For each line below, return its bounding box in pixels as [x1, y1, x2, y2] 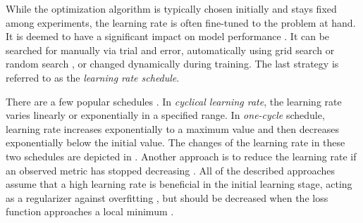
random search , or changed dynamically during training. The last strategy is [6, 56, 339, 71]
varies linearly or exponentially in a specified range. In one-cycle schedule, [6, 108, 325, 122]
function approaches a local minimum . [6, 204, 174, 219]
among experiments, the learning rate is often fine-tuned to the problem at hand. [6, 15, 356, 30]
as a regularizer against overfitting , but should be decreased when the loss [6, 190, 328, 205]
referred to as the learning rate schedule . [6, 70, 180, 84]
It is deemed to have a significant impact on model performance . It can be [6, 29, 330, 44]
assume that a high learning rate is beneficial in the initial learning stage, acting [6, 177, 352, 191]
